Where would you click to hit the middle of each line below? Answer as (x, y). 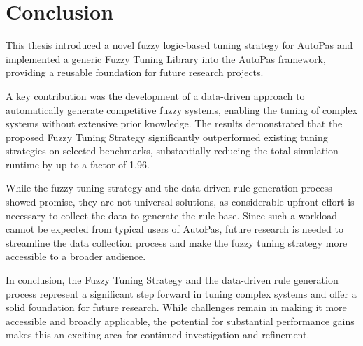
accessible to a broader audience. (76, 256)
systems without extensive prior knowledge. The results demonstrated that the (174, 123)
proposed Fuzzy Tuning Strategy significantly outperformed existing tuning (167, 137)
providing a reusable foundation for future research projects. (135, 72)
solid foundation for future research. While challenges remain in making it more (176, 307)
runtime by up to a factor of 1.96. (78, 164)
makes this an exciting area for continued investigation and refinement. (158, 334)
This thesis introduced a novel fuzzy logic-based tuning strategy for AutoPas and (179, 45)
